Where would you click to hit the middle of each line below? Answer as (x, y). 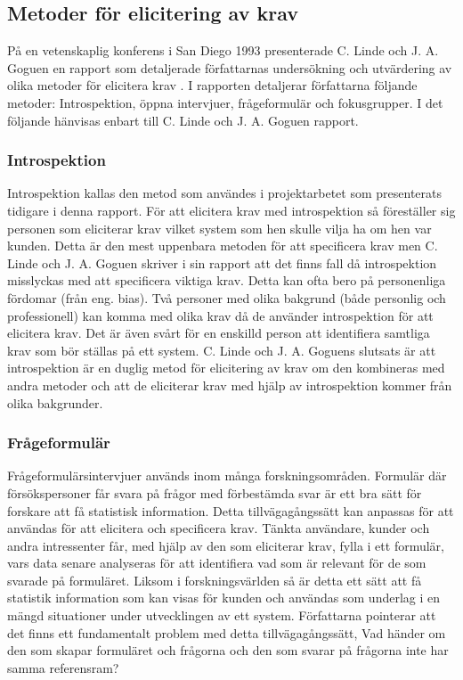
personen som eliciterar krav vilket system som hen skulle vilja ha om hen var (219, 228)
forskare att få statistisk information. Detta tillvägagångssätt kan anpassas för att (231, 510)
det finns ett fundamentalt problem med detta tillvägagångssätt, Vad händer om (227, 632)
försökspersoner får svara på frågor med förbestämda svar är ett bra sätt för (215, 492)
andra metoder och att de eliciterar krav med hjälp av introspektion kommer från (230, 385)
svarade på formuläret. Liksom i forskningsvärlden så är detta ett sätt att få (215, 580)
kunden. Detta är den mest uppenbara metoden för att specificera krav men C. (223, 246)
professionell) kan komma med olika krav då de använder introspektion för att (220, 315)
